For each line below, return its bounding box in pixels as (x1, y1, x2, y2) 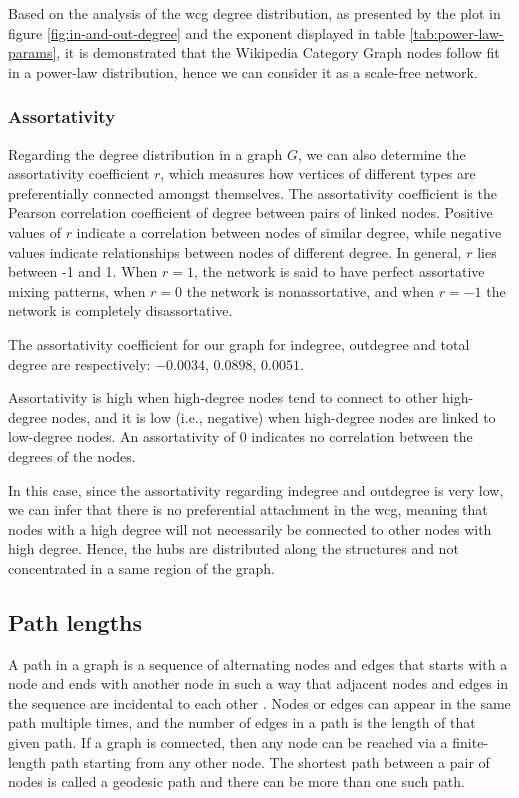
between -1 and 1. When (8, 261, 158, 282)
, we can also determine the (297, 143, 466, 164)
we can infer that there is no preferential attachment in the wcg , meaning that (8, 499, 488, 520)
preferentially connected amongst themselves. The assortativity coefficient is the (8, 182, 497, 203)
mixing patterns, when (8, 280, 146, 301)
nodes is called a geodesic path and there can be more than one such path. (8, 771, 465, 792)
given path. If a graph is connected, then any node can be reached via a (8, 732, 448, 753)
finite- (452, 732, 489, 753)
